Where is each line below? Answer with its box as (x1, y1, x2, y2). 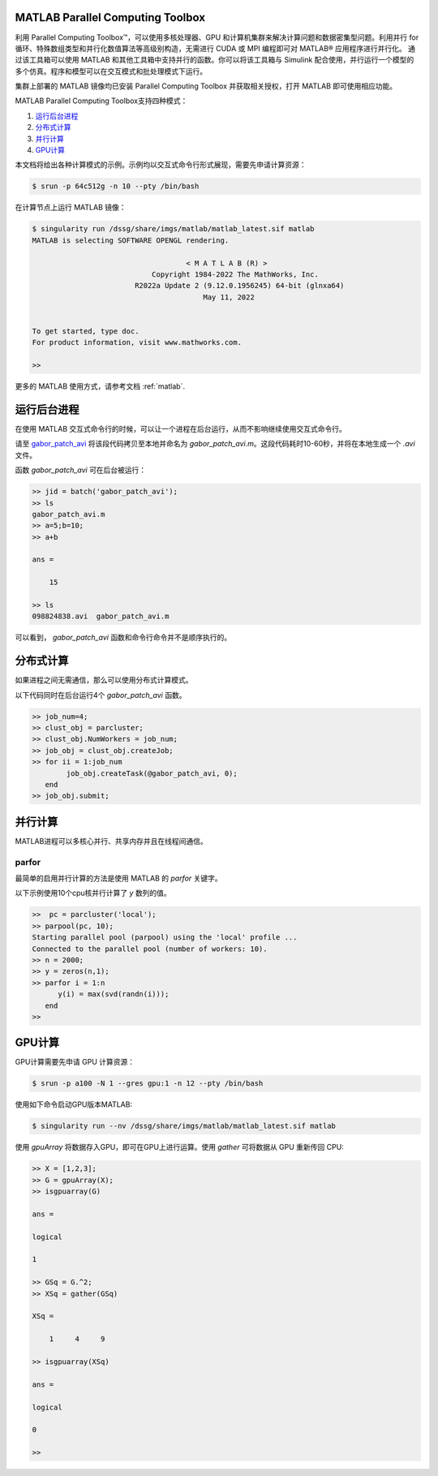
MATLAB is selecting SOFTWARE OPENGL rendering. (32, 235, 230, 245)
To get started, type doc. (32, 326, 140, 336)
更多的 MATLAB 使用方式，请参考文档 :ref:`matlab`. (15, 381, 186, 391)
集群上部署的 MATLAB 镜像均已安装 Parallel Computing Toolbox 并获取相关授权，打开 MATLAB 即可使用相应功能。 (15, 81, 397, 91)
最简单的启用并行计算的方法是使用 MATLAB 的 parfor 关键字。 (15, 873, 222, 884)
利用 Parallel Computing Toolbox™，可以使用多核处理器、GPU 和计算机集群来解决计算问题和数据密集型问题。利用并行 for (15, 32, 419, 42)
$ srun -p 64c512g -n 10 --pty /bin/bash (32, 182, 200, 191)
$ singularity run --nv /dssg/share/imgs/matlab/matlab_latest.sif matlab (32, 1121, 337, 1131)
